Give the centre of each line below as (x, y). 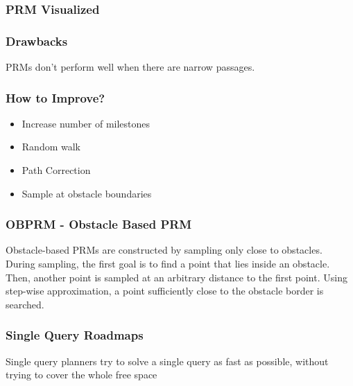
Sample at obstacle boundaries (87, 193)
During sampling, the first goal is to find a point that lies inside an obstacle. (168, 264)
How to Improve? (55, 97)
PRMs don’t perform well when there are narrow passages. (130, 67)
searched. (25, 304)
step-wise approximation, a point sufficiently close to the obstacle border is (165, 291)
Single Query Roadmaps (75, 335)
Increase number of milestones (86, 123)
